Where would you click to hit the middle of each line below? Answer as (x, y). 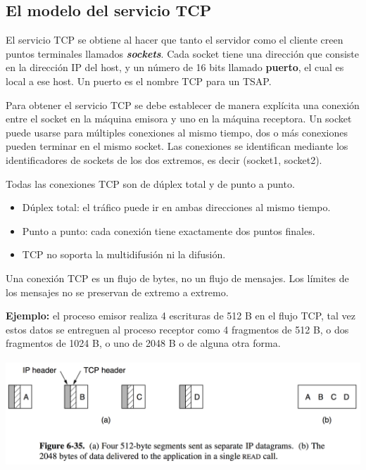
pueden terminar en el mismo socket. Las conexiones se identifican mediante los (177, 146)
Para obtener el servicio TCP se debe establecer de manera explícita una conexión (183, 104)
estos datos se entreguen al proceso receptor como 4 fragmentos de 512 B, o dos (177, 329)
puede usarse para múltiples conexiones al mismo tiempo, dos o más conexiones (177, 132)
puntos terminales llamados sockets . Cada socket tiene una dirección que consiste (182, 53)
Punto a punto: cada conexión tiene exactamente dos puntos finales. (169, 230)
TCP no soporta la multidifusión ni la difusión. (124, 254)
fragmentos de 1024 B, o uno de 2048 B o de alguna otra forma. (143, 343)
